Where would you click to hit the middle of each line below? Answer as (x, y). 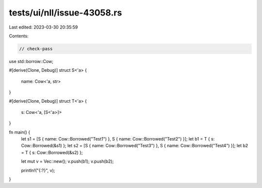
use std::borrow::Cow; (31, 61)
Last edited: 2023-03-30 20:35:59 (43, 27)
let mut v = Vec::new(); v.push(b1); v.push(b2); (67, 161)
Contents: (19, 36)
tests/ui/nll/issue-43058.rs (65, 13)
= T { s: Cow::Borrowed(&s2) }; (52, 152)
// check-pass (36, 49)
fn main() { (20, 132)
